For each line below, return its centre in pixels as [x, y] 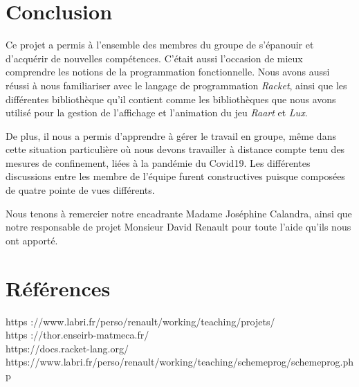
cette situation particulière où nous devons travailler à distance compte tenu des [175, 149]
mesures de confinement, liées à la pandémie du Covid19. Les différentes [158, 162]
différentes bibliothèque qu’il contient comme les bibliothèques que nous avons [171, 99]
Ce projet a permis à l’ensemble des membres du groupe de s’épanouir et [160, 45]
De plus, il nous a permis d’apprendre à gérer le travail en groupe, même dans [171, 135]
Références [58, 288]
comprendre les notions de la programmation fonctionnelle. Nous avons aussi [168, 72]
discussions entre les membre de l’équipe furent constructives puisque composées [175, 176]
